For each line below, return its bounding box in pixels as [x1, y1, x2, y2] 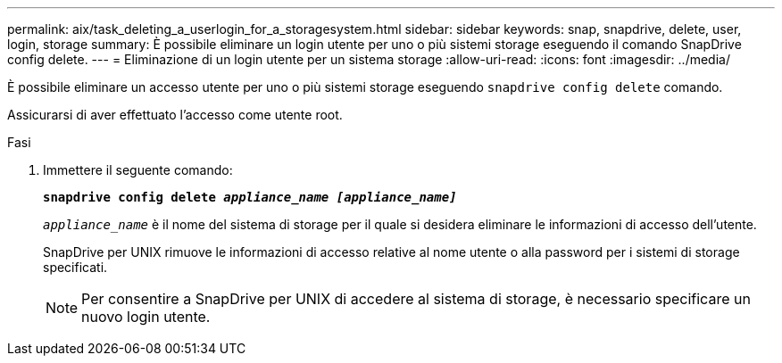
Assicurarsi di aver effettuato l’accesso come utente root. [7, 107, 343, 122]
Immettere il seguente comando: [43, 162, 233, 177]
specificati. [43, 260, 108, 275]
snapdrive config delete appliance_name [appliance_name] [43, 190, 457, 204]
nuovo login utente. [81, 308, 211, 326]
